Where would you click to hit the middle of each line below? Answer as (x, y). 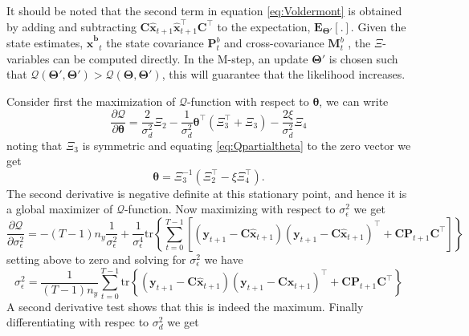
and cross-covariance (274, 43)
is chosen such (363, 58)
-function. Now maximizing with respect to (230, 209)
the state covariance (155, 43)
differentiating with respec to (78, 322)
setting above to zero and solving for (96, 259)
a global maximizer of (60, 209)
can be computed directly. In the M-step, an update (181, 58)
